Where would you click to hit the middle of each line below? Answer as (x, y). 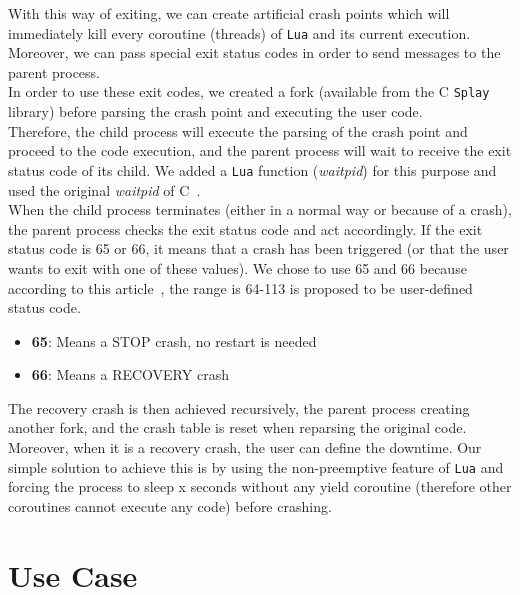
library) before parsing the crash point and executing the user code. (215, 111)
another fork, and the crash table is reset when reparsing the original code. (237, 427)
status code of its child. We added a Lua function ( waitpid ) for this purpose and (252, 169)
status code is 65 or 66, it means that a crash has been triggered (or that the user (258, 248)
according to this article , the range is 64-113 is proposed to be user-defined (240, 287)
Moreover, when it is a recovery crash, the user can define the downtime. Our (245, 447)
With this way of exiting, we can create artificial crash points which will (229, 13)
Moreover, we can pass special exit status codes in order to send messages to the (254, 52)
